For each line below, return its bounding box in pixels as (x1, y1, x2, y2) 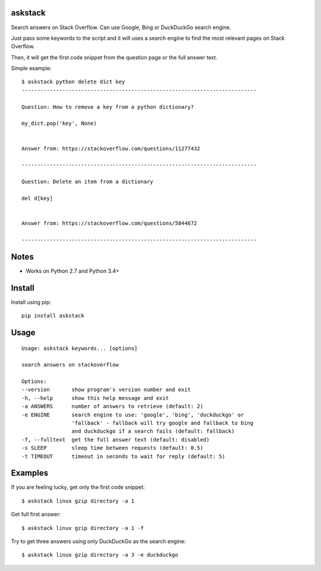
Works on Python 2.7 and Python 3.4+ (26, 267, 120, 275)
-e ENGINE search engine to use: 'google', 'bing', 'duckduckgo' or (21, 411, 244, 418)
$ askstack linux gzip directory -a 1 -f (21, 525, 144, 531)
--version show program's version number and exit (21, 386, 191, 393)
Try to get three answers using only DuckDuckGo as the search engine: (11, 538, 186, 545)
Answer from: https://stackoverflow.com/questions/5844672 (21, 220, 197, 227)
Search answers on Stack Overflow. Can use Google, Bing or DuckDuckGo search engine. (11, 24, 231, 31)
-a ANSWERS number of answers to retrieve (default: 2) (21, 403, 203, 410)
